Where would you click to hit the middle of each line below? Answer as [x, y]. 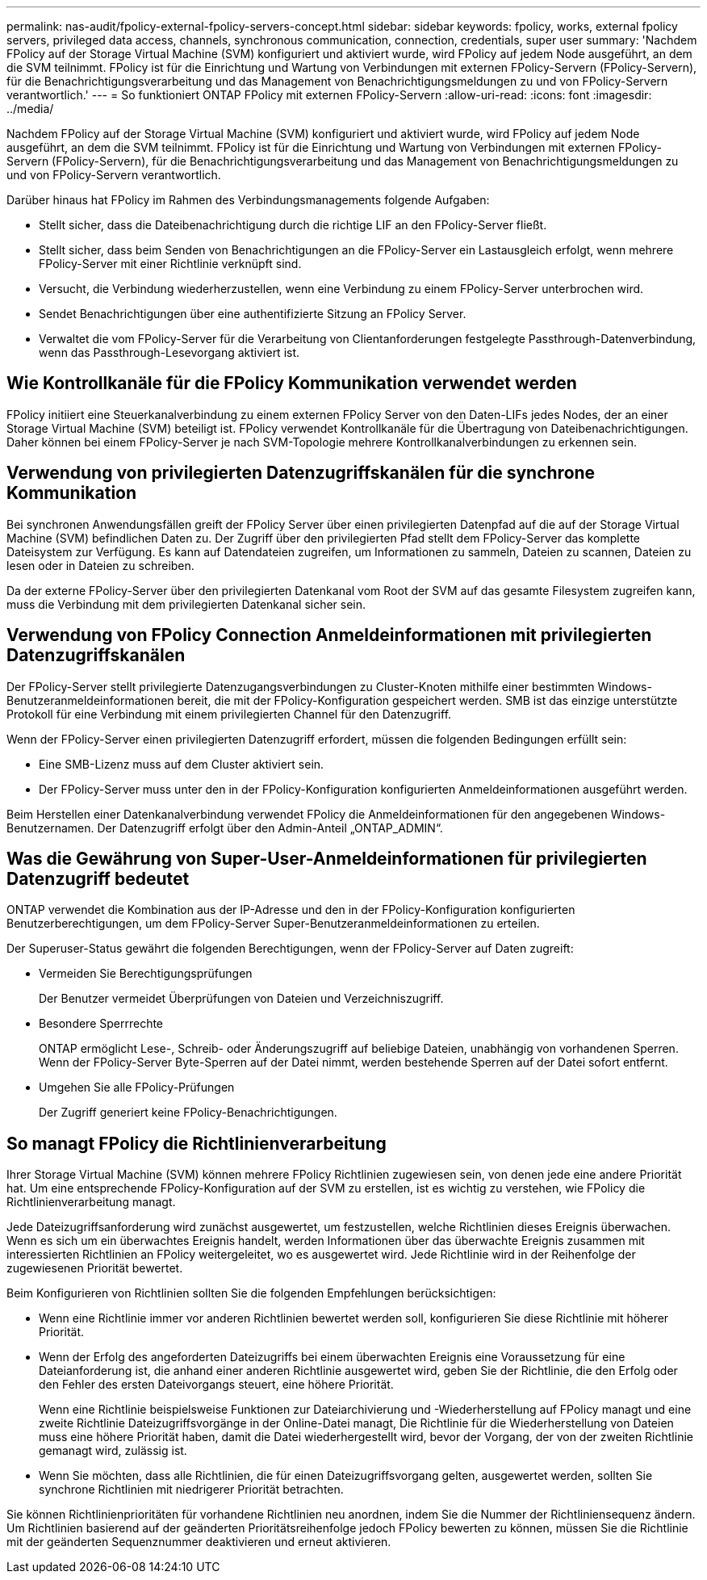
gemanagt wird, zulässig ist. [113, 1451]
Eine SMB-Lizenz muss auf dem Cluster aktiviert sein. [182, 764]
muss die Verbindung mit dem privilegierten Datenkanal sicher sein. [186, 604]
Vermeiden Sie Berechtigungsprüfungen [146, 974]
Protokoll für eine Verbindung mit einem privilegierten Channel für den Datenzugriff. [229, 714]
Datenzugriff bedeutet [98, 878]
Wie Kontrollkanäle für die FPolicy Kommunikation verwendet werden [292, 383]
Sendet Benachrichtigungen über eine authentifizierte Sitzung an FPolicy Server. [253, 314]
